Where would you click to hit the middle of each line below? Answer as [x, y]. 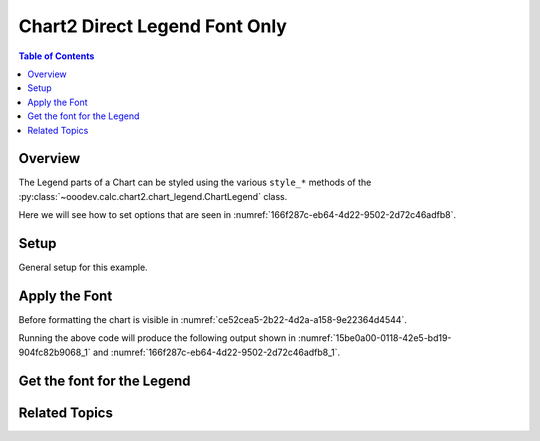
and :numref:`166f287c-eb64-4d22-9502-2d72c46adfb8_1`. [216, 352]
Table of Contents [56, 56]
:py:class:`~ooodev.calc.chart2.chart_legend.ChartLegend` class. [153, 196]
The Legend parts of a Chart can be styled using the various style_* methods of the [195, 182]
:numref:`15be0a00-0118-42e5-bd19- [375, 338]
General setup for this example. [83, 267]
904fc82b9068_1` [55, 352]
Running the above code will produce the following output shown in [157, 338]
